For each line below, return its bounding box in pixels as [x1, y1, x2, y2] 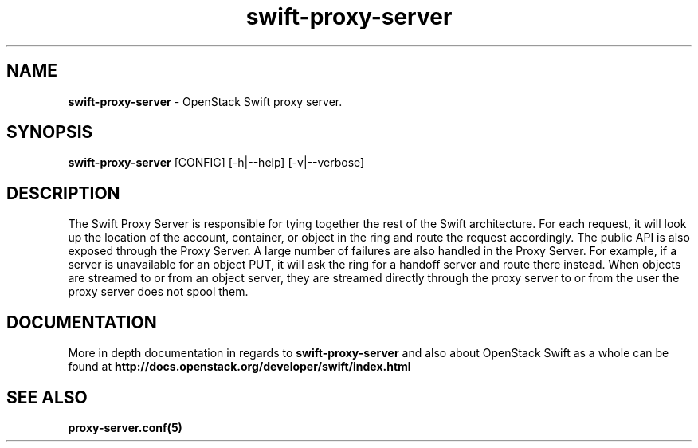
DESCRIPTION [6, 183, 120, 203]
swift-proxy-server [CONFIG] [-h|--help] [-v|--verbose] [68, 155, 365, 170]
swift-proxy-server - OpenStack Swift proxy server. [68, 94, 343, 108]
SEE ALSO [6, 387, 88, 407]
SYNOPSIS [6, 122, 93, 143]
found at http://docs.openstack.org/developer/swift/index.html [68, 360, 411, 374]
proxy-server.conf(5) [68, 420, 182, 434]
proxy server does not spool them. [68, 285, 249, 299]
